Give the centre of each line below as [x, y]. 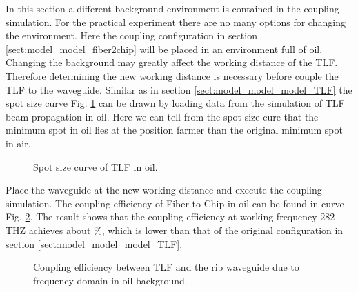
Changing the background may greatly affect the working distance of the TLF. [172, 62]
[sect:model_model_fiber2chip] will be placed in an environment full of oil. [164, 49]
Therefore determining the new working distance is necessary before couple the [172, 75]
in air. [18, 143]
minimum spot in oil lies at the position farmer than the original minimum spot [174, 130]
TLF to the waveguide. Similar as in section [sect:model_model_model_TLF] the [179, 89]
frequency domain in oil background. [110, 280]
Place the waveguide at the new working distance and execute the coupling [164, 190]
